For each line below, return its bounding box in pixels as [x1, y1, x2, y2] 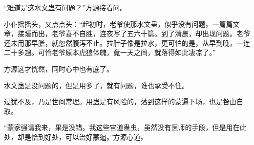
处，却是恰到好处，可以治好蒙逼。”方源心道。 [4, 131, 148, 142]
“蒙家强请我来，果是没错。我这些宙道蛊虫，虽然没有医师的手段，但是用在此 [4, 122, 247, 132]
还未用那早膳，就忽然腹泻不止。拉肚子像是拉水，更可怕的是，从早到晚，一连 [4, 37, 250, 48]
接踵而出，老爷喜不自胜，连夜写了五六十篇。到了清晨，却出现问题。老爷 [17, 28, 250, 38]
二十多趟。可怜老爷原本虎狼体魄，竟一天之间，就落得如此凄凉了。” [4, 47, 216, 57]
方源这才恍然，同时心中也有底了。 [4, 63, 113, 73]
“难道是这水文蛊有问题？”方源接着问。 [4, 2, 127, 12]
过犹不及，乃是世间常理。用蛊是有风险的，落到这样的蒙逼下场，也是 [4, 96, 223, 107]
